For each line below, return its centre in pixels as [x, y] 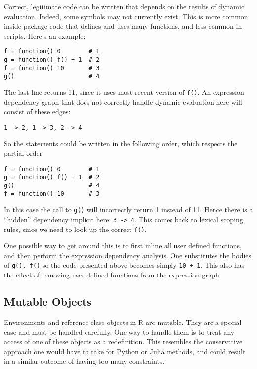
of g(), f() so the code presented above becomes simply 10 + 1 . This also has [124, 265]
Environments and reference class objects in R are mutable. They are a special [123, 322]
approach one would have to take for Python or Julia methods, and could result [125, 351]
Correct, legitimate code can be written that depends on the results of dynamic [124, 6]
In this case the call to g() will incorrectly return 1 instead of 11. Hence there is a [128, 209]
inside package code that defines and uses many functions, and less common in [123, 26]
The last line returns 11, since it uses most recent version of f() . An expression [124, 92]
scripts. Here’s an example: [45, 35]
